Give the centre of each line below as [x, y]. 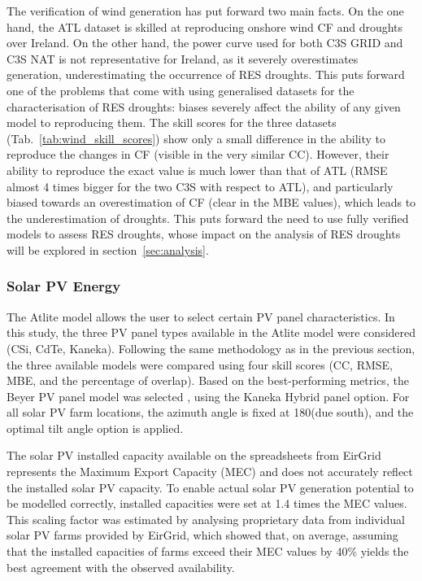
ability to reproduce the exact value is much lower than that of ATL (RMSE [197, 170]
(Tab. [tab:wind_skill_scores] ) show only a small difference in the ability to [196, 138]
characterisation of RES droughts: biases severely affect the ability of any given [204, 106]
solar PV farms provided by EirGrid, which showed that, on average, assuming [202, 535]
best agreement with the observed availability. [121, 567]
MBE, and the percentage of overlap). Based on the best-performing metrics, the [208, 380]
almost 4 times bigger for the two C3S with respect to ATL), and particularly [200, 186]
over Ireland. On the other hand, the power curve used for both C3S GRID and [205, 43]
